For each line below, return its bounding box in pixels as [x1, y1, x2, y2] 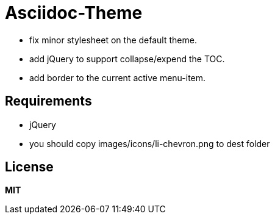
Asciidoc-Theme [5, 2, 143, 23]
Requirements [5, 93, 92, 109]
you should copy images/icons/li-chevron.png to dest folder [29, 138, 270, 149]
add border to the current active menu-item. [29, 72, 206, 83]
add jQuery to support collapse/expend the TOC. [29, 53, 225, 64]
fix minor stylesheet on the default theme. [29, 34, 197, 45]
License [5, 159, 54, 175]
